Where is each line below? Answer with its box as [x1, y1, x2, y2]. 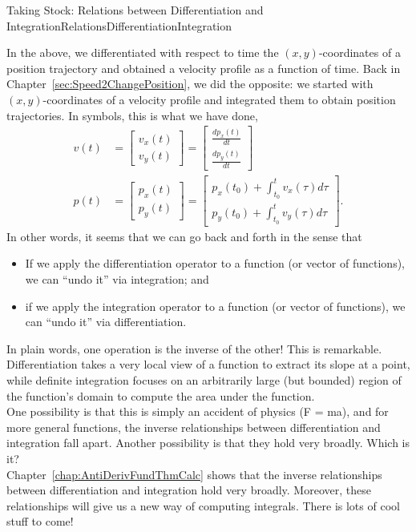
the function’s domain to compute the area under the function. [6, 387, 315, 404]
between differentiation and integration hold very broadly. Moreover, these [6, 482, 371, 498]
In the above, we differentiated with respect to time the [6, 44, 279, 61]
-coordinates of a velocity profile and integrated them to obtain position [42, 91, 396, 107]
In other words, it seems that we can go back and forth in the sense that [6, 228, 362, 244]
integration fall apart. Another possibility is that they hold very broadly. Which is [6, 434, 410, 451]
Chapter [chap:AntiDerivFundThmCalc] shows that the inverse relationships [6, 465, 382, 482]
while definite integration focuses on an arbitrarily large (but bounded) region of [6, 371, 402, 388]
